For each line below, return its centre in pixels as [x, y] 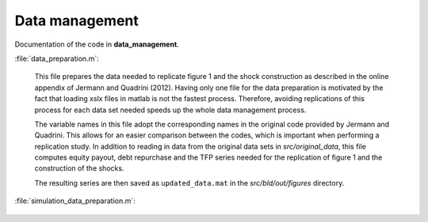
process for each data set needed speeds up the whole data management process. [170, 110]
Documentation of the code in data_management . [97, 44]
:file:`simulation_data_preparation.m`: [75, 201]
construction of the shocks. [79, 168]
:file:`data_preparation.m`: [57, 58]
